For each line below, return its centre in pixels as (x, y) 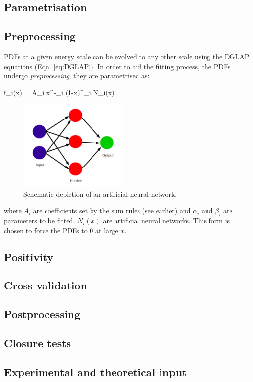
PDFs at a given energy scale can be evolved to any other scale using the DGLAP (127, 56)
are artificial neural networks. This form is (166, 221)
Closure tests (38, 343)
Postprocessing (42, 314)
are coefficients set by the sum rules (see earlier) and (112, 210)
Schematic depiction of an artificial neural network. (100, 194)
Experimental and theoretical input (95, 371)
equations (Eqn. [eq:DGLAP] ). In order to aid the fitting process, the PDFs (117, 66)
